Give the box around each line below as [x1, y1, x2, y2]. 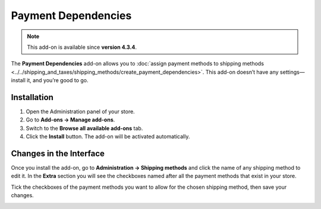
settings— [279, 68, 305, 76]
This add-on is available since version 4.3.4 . [27, 43, 137, 51]
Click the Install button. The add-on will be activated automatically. [26, 133, 190, 140]
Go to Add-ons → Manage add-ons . [26, 116, 115, 123]
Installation [11, 92, 53, 102]
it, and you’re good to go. [27, 77, 89, 84]
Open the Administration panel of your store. [26, 108, 135, 116]
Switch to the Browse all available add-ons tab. [26, 124, 143, 132]
